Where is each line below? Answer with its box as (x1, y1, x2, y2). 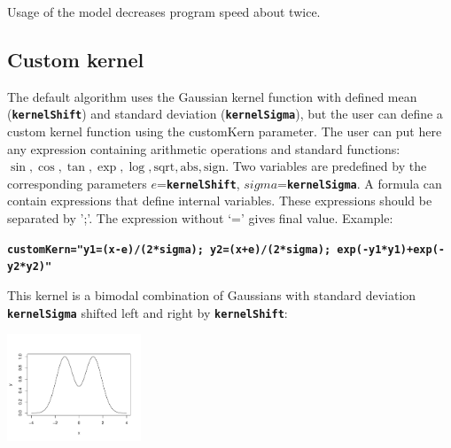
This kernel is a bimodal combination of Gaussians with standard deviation (7, 285, 416, 304)
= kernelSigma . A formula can (277, 174, 442, 192)
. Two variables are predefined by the (225, 157, 427, 175)
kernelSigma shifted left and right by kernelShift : (7, 303, 288, 321)
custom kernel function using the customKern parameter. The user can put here (7, 122, 442, 141)
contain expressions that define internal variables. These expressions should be (7, 191, 432, 210)
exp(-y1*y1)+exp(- (337, 243, 445, 256)
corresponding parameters (7, 174, 147, 192)
